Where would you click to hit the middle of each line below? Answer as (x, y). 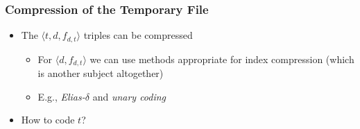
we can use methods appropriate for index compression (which (222, 59)
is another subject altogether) (101, 73)
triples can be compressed (138, 35)
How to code (48, 120)
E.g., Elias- (61, 96)
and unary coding (129, 96)
